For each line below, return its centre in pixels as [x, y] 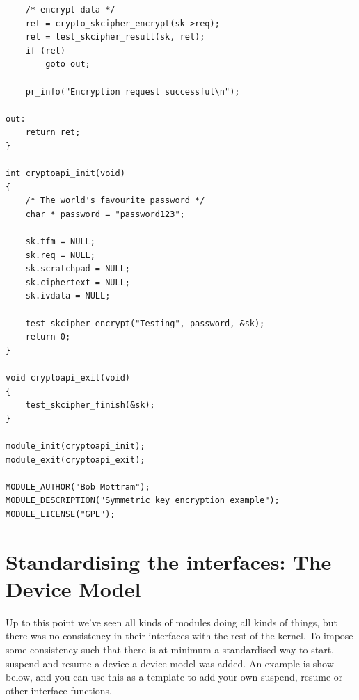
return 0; [48, 337]
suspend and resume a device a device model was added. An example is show [170, 663]
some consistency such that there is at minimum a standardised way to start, [170, 650]
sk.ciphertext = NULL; [78, 282]
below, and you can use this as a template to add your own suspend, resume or [174, 677]
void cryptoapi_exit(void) [68, 378]
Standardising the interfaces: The [169, 561]
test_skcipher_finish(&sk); [90, 405]
